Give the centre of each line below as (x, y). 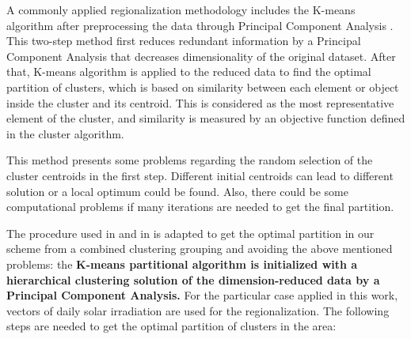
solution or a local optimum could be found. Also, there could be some (177, 191)
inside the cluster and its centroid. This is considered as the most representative (200, 102)
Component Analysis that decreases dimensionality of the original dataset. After (201, 56)
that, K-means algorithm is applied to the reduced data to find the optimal (189, 72)
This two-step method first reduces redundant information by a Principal (184, 41)
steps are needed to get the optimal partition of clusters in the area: (171, 326)
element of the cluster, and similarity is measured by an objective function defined (206, 118)
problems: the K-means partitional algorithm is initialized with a (182, 264)
